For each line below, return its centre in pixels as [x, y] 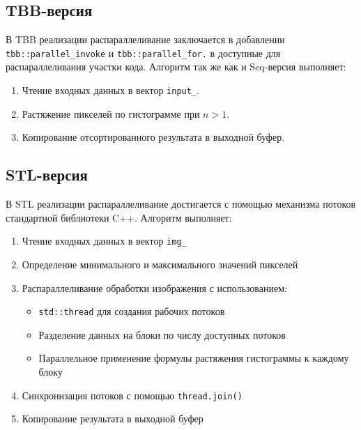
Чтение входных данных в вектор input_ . [110, 90]
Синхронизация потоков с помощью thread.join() [132, 395]
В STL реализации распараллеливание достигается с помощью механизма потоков [181, 204]
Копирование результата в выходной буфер [113, 419]
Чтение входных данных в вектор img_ [104, 241]
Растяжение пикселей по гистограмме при [111, 113]
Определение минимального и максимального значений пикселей [160, 264]
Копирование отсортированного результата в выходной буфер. [153, 137]
